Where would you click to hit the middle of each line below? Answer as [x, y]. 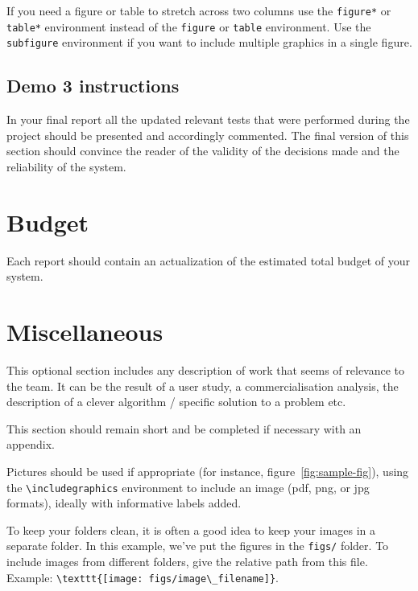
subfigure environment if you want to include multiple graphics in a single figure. [209, 42]
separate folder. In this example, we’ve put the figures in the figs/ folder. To [198, 546]
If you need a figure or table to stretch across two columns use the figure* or [199, 10]
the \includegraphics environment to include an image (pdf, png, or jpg [188, 487]
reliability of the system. [66, 166]
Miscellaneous [85, 332]
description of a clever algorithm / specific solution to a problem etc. [176, 402]
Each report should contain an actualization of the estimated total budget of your [209, 260]
